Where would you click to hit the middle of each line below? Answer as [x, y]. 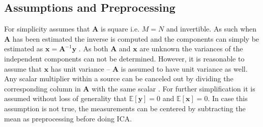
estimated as [24, 49]
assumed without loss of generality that [66, 98]
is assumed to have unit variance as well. [184, 68]
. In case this [228, 98]
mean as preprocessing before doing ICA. [68, 118]
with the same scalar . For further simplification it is [173, 88]
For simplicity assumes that [47, 29]
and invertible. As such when [211, 29]
